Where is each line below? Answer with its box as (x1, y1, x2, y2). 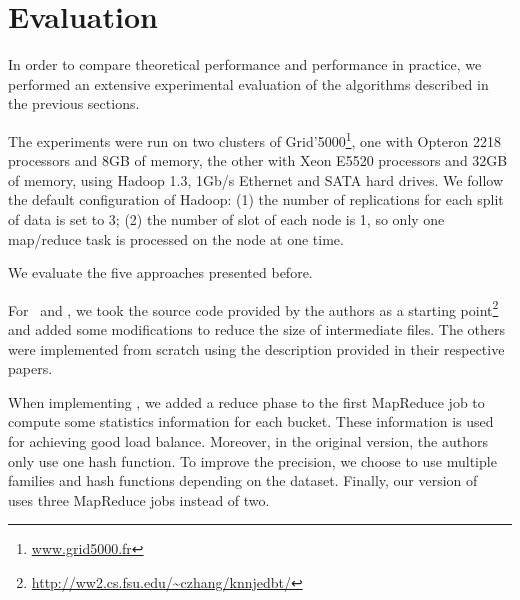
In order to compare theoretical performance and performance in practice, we (8, 54, 482, 75)
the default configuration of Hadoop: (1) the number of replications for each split (8, 189, 504, 210)
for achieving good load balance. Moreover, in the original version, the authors (8, 430, 488, 451)
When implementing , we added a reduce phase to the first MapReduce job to (8, 391, 485, 412)
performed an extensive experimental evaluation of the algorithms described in (8, 73, 489, 94)
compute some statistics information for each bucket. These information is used (8, 411, 494, 432)
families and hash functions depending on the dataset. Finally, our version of (8, 470, 478, 491)
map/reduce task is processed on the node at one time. (8, 228, 344, 249)
